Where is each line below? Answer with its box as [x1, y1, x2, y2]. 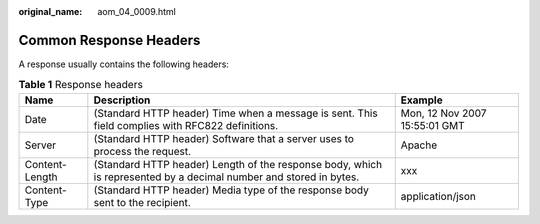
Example [400, 93, 444, 107]
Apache [400, 138, 438, 152]
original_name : [18, 6, 83, 17]
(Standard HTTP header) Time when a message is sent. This [93, 106, 379, 120]
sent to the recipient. [93, 195, 192, 209]
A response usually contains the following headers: [18, 58, 230, 70]
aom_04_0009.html [97, 6, 177, 17]
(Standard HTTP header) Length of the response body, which [93, 157, 383, 171]
